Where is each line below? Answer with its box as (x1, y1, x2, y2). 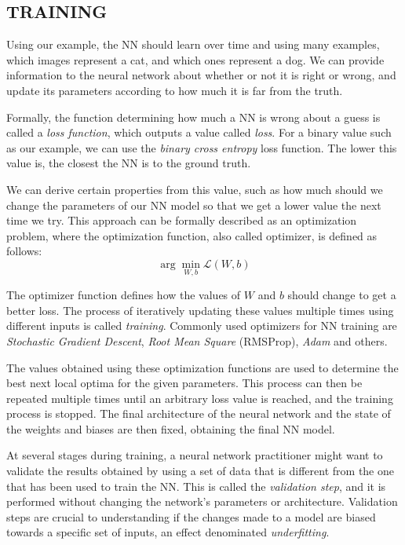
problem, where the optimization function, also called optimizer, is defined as (6, 227, 378, 243)
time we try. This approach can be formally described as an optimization (6, 212, 357, 229)
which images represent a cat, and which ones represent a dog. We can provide (6, 51, 385, 68)
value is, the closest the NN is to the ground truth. (6, 155, 251, 171)
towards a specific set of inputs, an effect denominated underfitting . (6, 524, 330, 540)
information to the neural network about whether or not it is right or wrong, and (6, 67, 396, 83)
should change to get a (287, 287, 396, 303)
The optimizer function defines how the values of (6, 287, 241, 303)
